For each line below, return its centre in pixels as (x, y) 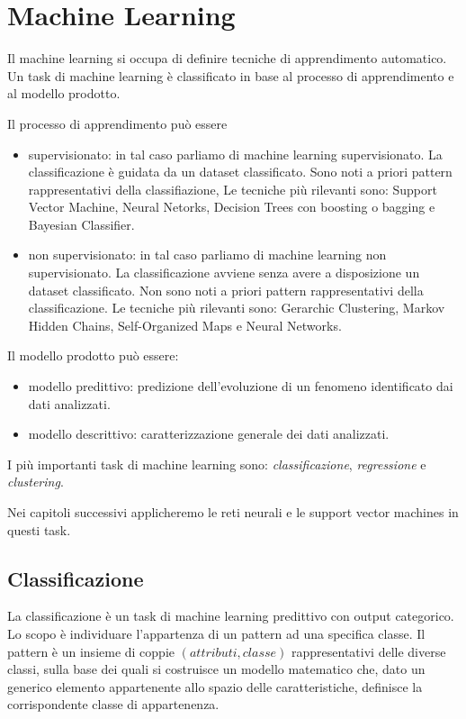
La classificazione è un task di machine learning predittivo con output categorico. (231, 616)
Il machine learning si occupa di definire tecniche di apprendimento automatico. (227, 58)
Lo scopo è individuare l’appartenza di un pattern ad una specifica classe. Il (216, 633)
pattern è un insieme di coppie (91, 651)
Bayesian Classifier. (81, 224)
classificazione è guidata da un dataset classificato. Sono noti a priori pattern (240, 172)
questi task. (39, 529)
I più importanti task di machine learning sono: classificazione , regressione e (217, 464)
